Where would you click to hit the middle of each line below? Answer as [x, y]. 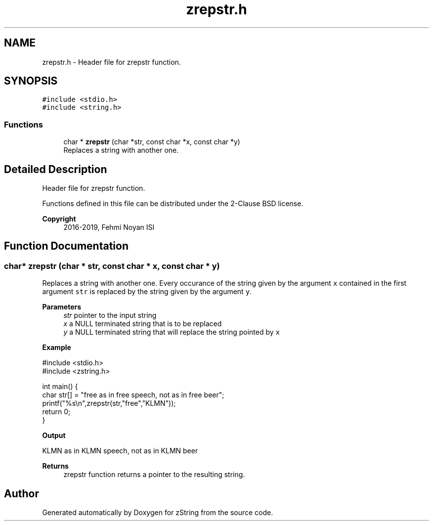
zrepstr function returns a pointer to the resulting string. [154, 475]
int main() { [60, 387]
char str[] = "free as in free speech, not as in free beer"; [133, 395]
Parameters [62, 307]
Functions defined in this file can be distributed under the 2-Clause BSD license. [173, 204]
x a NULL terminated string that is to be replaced [143, 324]
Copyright [59, 219]
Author [22, 493]
